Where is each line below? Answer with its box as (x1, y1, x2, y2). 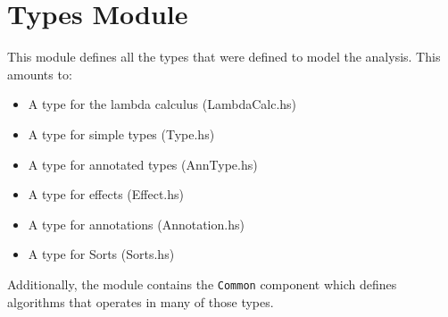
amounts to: (7, 64, 72, 83)
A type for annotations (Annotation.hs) (28, 214, 245, 233)
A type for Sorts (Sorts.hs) (28, 245, 175, 263)
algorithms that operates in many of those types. (7, 292, 274, 311)
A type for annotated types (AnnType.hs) (28, 154, 258, 173)
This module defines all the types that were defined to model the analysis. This (7, 47, 441, 66)
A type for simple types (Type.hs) (28, 124, 215, 143)
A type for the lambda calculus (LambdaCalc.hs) (28, 95, 297, 113)
